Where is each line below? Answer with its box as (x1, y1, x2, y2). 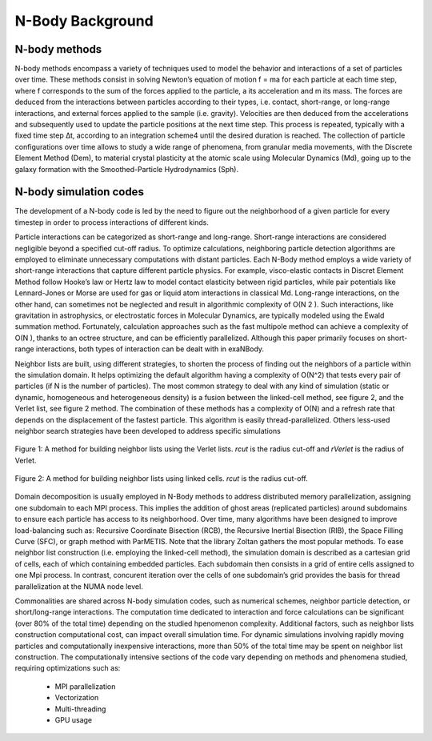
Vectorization (54, 693, 99, 703)
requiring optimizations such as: (14, 663, 121, 673)
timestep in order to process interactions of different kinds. (14, 217, 210, 227)
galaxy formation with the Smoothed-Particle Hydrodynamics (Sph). (14, 164, 239, 174)
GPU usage (54, 715, 93, 724)
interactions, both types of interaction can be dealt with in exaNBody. (36, 344, 264, 354)
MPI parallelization (54, 681, 116, 691)
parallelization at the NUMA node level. (14, 581, 143, 591)
